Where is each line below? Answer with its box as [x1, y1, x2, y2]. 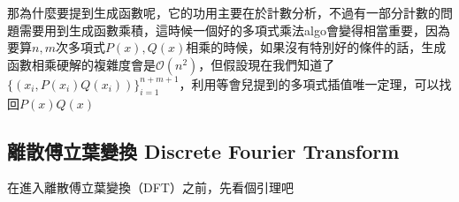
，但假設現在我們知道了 [198, 55, 335, 73]
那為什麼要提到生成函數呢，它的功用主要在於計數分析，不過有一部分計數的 [7, 4, 440, 21]
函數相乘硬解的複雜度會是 [7, 55, 156, 73]
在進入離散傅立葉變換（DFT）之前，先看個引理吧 [7, 178, 294, 197]
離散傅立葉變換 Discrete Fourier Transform [7, 137, 400, 164]
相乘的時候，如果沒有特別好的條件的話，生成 [186, 38, 447, 56]
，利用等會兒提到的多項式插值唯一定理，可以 [179, 74, 440, 93]
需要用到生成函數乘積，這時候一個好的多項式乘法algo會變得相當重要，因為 [19, 20, 450, 39]
